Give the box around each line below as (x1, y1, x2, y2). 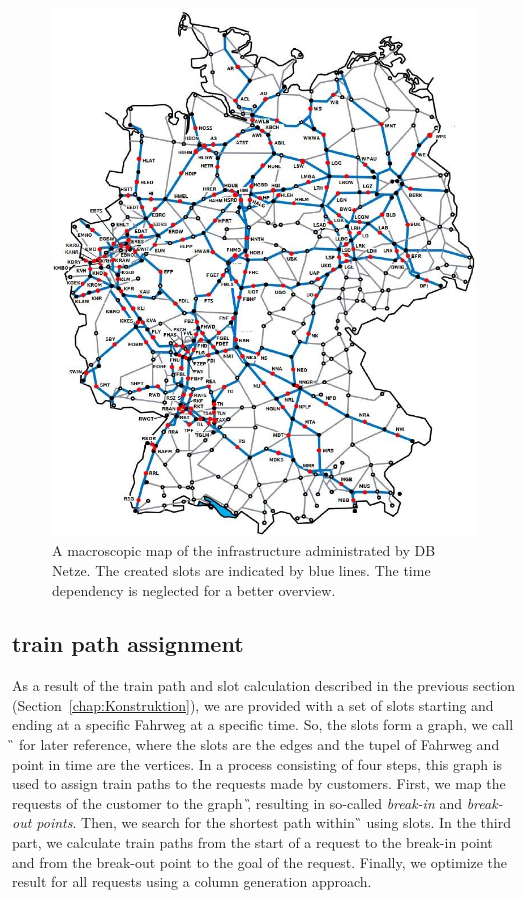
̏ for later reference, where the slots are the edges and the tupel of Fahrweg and (12, 734, 500, 755)
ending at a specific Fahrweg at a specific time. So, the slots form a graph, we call (12, 714, 514, 735)
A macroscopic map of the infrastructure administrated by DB (52, 540, 436, 561)
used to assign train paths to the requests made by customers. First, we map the (12, 773, 506, 794)
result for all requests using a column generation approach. (12, 871, 372, 892)
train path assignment (12, 628, 244, 659)
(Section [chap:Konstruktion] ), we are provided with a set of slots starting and (12, 694, 494, 715)
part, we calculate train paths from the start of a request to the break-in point (12, 832, 493, 853)
